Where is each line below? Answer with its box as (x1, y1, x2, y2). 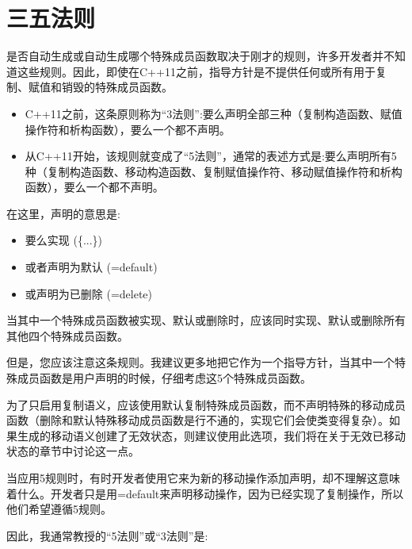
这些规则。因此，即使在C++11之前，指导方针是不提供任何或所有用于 (17, 63, 376, 79)
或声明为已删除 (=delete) (25, 285, 153, 301)
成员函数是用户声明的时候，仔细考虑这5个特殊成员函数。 (17, 370, 311, 386)
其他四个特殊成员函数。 (6, 327, 128, 344)
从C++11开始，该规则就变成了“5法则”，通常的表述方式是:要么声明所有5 (25, 148, 397, 164)
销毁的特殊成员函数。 (61, 79, 173, 95)
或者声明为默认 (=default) (25, 259, 158, 275)
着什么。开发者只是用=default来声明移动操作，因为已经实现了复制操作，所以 (6, 485, 404, 501)
